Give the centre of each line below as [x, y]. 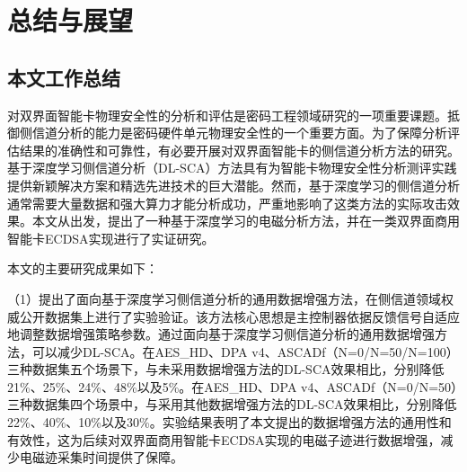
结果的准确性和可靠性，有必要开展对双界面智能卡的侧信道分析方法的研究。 [239, 150]
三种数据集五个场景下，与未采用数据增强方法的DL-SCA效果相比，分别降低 [226, 369]
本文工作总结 [64, 77]
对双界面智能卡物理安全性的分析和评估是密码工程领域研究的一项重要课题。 [227, 115]
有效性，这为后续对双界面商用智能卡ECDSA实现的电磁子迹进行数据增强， [224, 439]
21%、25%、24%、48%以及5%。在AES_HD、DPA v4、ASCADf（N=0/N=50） [233, 386]
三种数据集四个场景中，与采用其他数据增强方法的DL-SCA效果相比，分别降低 [232, 404]
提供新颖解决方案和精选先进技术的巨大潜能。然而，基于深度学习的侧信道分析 [233, 185]
